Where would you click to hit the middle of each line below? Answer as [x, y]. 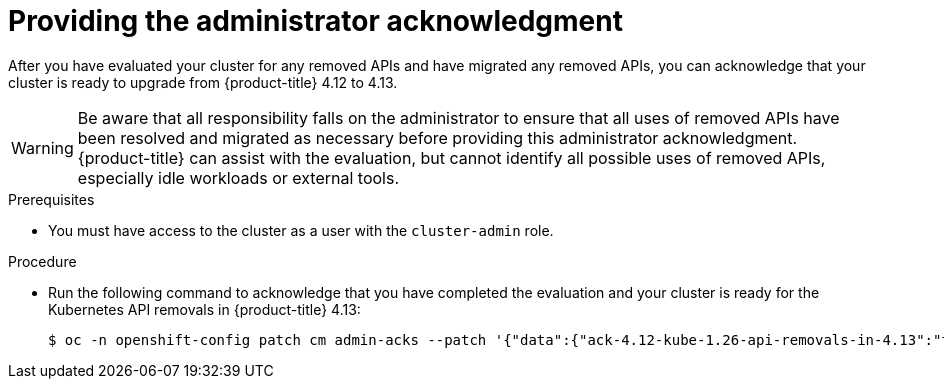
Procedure [42, 261]
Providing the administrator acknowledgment [315, 21]
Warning [42, 147]
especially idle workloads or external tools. [238, 177]
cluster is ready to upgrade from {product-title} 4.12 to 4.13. [203, 82]
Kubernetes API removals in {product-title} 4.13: [204, 309]
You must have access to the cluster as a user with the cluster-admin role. [301, 230]
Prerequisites [51, 199]
